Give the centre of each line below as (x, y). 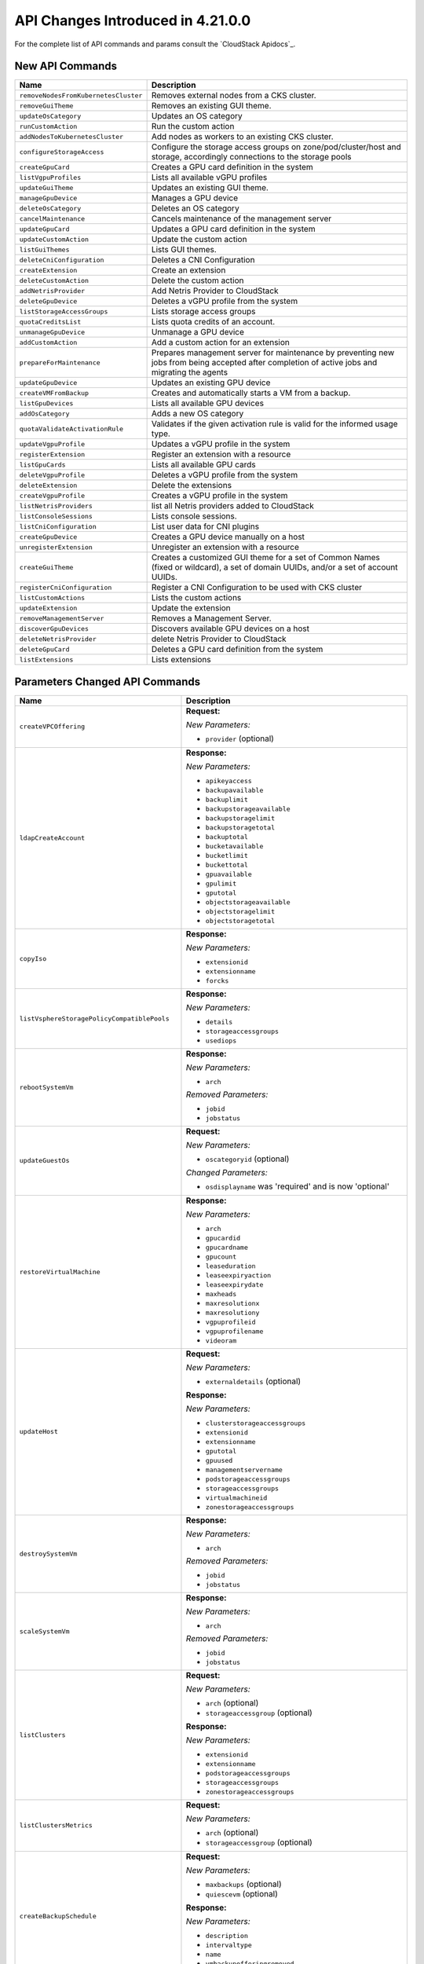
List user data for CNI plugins (205, 526)
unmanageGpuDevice (52, 332)
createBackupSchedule (58, 1916)
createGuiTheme (46, 567)
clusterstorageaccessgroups (256, 1423)
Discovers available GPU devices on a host (230, 628)
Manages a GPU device (195, 198)
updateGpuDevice (48, 382)
